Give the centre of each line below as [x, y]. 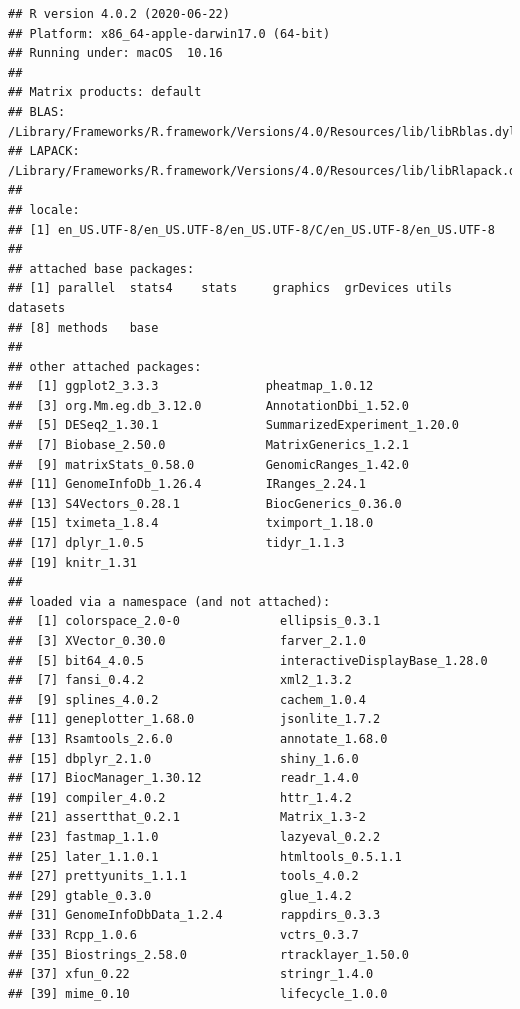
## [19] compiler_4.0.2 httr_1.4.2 [180, 797]
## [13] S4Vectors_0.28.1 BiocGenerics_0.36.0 [205, 503]
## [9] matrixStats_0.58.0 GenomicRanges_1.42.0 [208, 464]
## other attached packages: [105, 366]
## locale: [44, 209]
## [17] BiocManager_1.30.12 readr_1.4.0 [183, 778]
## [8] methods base [83, 327]
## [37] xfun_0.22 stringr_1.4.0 [191, 974]
